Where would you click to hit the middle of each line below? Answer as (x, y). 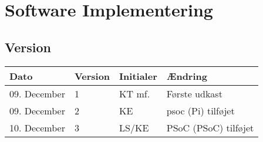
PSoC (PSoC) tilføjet (210, 127)
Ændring (187, 76)
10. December (37, 127)
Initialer (138, 76)
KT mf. (135, 93)
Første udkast (194, 93)
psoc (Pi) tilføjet (200, 110)
